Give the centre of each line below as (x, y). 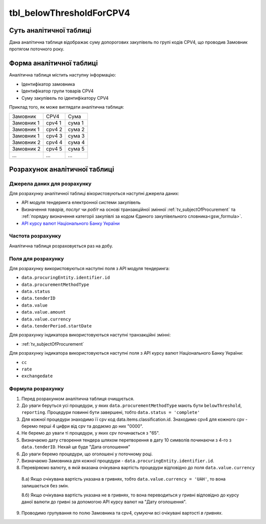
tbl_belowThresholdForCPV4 (70, 13)
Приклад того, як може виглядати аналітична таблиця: (66, 107)
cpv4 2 (54, 129)
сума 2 (76, 129)
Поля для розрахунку (36, 258)
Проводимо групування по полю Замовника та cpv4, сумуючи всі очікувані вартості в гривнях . (122, 513)
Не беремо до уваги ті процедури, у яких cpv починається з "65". (91, 433)
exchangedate (37, 376)
